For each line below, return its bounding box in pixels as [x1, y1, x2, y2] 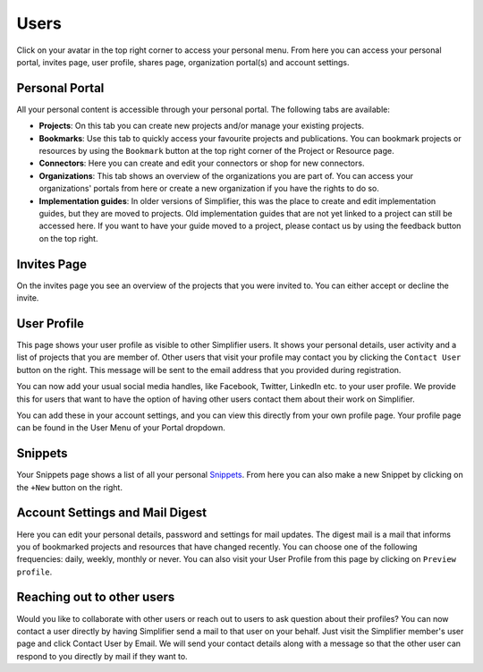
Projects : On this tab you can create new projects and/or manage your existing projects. [38, 121, 365, 132]
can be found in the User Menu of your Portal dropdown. [16, 422, 225, 433]
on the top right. [38, 233, 98, 243]
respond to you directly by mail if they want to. [16, 651, 188, 661]
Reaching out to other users [16, 590, 175, 605]
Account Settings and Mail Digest [16, 506, 208, 521]
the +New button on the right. [16, 481, 123, 492]
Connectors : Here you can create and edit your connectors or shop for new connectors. [38, 157, 365, 169]
